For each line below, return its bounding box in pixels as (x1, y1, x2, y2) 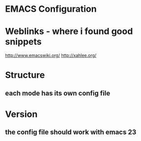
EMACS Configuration (5, 3, 97, 15)
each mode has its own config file (5, 89, 111, 97)
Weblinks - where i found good (5, 26, 133, 37)
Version (5, 109, 38, 119)
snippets (5, 36, 42, 47)
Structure (5, 70, 45, 81)
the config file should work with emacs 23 (5, 128, 137, 137)
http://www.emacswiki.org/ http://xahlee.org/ (5, 52, 97, 58)
